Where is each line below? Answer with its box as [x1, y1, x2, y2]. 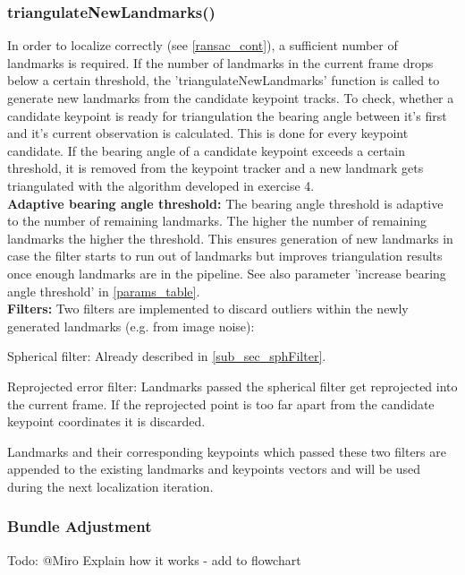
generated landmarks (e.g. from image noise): [7, 316, 255, 335]
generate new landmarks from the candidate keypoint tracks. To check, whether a [7, 89, 454, 107]
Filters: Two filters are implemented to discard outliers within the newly [7, 299, 409, 318]
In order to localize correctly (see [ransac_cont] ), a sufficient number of [7, 36, 398, 55]
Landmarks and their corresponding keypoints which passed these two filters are [7, 442, 446, 460]
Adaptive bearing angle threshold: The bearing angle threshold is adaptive [7, 193, 444, 212]
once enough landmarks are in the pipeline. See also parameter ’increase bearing [7, 263, 446, 282]
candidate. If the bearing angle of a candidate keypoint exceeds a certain [7, 141, 406, 159]
